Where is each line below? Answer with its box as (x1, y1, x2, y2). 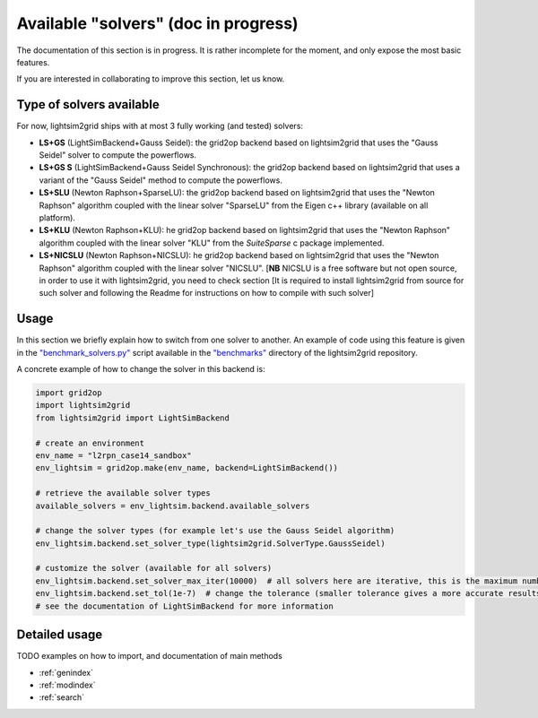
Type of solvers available (16, 97, 161, 112)
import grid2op (35, 387, 102, 398)
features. (16, 56, 50, 67)
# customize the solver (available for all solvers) (35, 563, 273, 574)
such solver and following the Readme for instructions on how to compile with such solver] (39, 288, 375, 298)
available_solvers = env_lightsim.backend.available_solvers (35, 500, 310, 511)
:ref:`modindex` (39, 679, 96, 690)
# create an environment (35, 437, 145, 448)
